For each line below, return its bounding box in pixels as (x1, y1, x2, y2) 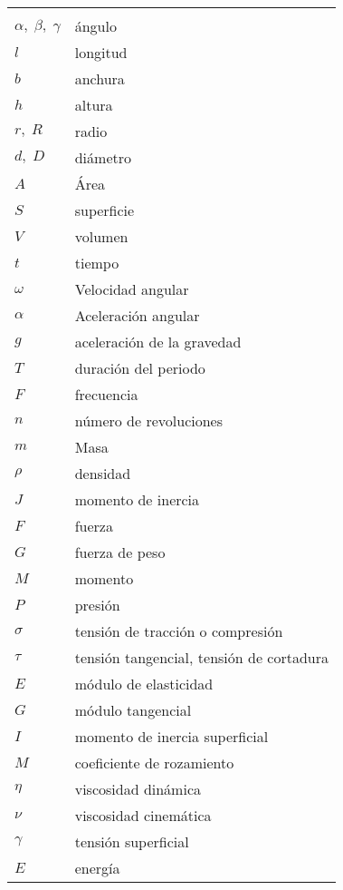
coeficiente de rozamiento (74, 752, 234, 773)
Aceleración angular (74, 305, 200, 326)
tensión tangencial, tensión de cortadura (74, 647, 329, 668)
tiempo (74, 252, 119, 273)
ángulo (74, 15, 117, 36)
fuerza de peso (74, 542, 166, 562)
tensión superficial (74, 831, 189, 852)
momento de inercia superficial (74, 726, 269, 747)
